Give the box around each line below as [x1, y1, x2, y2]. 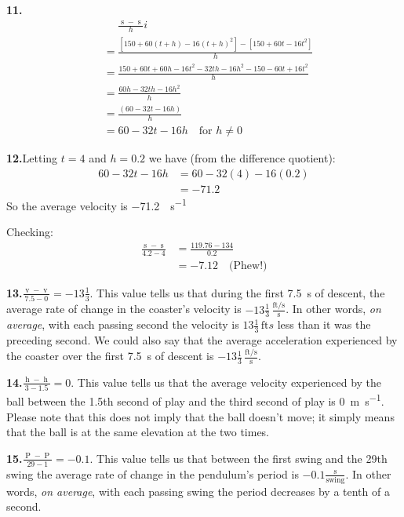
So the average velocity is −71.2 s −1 [6, 195, 187, 213]
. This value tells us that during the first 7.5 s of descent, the [89, 284, 385, 300]
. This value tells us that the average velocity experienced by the [71, 373, 382, 390]
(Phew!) [229, 260, 268, 271]
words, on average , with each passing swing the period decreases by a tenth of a [6, 482, 390, 499]
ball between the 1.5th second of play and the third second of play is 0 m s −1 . [6, 391, 384, 409]
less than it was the [277, 316, 371, 333]
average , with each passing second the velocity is [6, 316, 239, 333]
